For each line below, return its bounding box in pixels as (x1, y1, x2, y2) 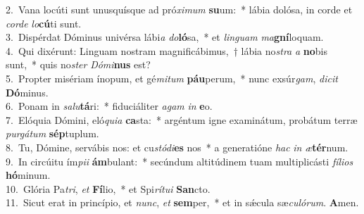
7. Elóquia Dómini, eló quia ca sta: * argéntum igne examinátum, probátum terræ (6, 112, 358, 127)
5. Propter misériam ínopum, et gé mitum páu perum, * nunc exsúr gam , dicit (6, 70, 338, 85)
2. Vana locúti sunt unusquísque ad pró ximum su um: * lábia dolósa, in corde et (6, 2, 353, 16)
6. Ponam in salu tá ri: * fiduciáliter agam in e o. (6, 99, 213, 113)
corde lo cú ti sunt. (6, 15, 82, 30)
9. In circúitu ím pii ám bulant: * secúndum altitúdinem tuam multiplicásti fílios (6, 153, 353, 168)
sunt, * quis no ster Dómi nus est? (6, 57, 151, 72)
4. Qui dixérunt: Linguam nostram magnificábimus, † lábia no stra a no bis (6, 43, 327, 58)
